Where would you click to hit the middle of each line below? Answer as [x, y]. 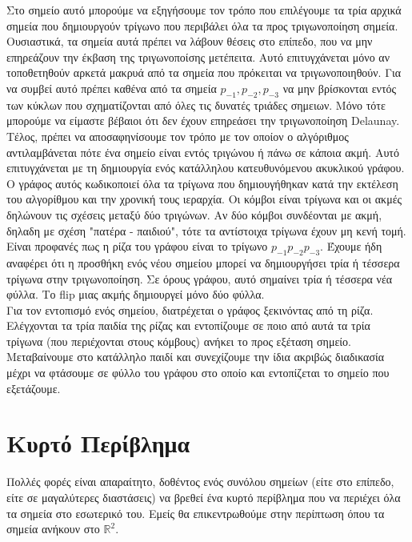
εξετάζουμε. [34, 388]
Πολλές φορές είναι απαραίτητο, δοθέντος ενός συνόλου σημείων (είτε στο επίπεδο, [200, 482]
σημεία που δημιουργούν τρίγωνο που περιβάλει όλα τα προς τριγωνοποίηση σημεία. [202, 25]
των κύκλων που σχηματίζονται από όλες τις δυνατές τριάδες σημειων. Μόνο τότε [196, 104]
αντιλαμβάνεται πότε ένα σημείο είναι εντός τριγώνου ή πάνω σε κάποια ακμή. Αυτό [203, 152]
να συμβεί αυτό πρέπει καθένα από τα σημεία [112, 88]
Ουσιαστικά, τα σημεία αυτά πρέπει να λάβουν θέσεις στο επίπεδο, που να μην [190, 41]
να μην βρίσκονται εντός [340, 88]
